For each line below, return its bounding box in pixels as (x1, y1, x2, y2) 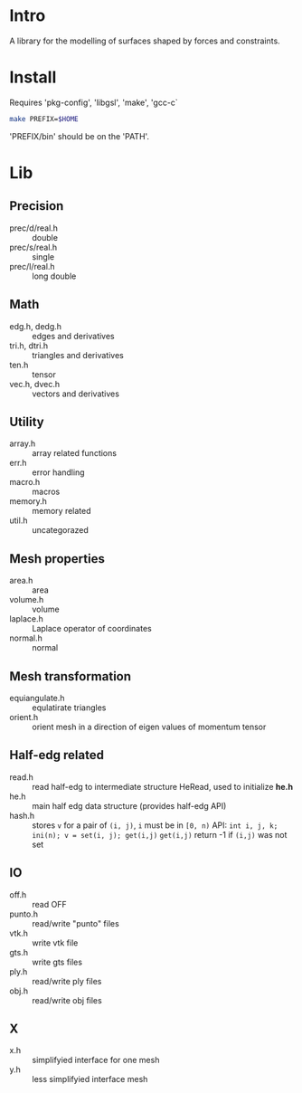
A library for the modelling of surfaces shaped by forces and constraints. (9, 35, 280, 46)
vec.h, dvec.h (9, 378, 61, 389)
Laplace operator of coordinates (32, 623, 152, 634)
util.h (9, 515, 28, 526)
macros (32, 486, 61, 498)
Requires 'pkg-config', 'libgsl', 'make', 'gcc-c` (9, 97, 178, 108)
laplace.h (9, 613, 43, 624)
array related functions (32, 448, 118, 459)
